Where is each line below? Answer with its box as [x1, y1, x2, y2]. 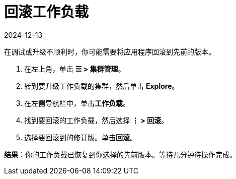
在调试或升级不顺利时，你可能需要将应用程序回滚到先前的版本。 [4, 47, 215, 56]
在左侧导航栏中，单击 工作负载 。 [24, 98, 130, 107]
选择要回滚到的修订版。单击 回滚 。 [24, 133, 137, 142]
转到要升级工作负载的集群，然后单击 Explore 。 [24, 81, 179, 90]
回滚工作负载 [4, 4, 89, 21]
